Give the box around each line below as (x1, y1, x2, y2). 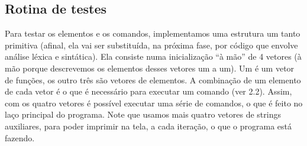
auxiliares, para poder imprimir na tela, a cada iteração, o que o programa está (5, 119, 292, 132)
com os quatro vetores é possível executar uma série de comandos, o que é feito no (5, 96, 303, 109)
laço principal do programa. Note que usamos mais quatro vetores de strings (5, 108, 281, 121)
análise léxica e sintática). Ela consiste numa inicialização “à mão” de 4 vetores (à (5, 50, 302, 63)
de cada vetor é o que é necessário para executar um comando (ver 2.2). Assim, (5, 85, 292, 98)
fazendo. (5, 131, 35, 144)
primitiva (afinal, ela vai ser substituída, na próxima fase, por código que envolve (5, 38, 298, 51)
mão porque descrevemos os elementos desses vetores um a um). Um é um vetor (5, 61, 295, 74)
